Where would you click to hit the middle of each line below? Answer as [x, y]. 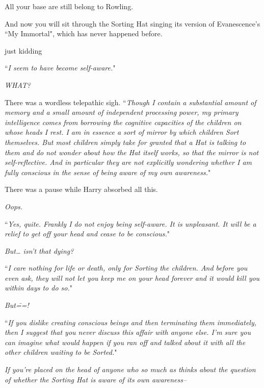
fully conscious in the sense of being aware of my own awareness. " [108, 172]
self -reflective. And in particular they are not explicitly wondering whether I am [128, 162]
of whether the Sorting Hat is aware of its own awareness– [96, 379]
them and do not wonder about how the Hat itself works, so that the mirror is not [132, 152]
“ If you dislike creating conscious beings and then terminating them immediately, [131, 322]
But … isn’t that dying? [39, 250]
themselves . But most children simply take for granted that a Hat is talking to [125, 142]
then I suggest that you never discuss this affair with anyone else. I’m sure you [128, 332]
